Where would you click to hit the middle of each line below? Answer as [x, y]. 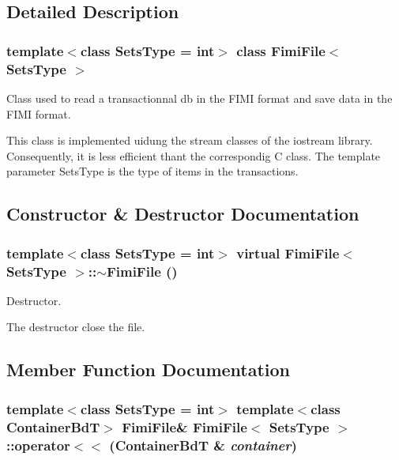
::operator [38, 445]
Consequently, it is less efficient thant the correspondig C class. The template [194, 155]
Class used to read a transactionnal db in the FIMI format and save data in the [199, 98]
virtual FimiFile [288, 253]
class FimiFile [281, 50]
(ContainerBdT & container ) [203, 445]
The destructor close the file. [76, 327]
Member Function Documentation [149, 370]
